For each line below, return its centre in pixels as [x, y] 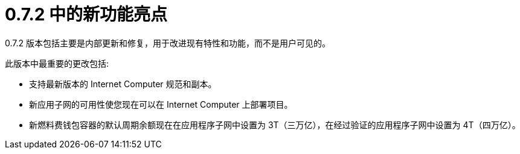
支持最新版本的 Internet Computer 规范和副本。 [123, 84]
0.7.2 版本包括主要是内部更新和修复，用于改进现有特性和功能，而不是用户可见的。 [168, 43]
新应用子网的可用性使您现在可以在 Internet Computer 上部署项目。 [161, 104]
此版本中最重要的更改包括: [57, 63]
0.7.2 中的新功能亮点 [86, 14]
